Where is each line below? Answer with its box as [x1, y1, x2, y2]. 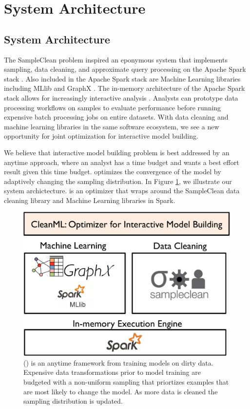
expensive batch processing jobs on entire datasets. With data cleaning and [4, 112, 229, 122]
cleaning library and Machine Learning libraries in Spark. [4, 195, 175, 205]
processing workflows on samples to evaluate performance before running [4, 102, 221, 112]
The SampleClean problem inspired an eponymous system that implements [4, 54, 228, 64]
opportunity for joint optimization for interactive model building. [4, 131, 198, 141]
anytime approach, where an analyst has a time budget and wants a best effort [4, 157, 239, 167]
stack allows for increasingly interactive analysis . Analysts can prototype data [4, 92, 238, 102]
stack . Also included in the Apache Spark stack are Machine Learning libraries [4, 73, 241, 83]
